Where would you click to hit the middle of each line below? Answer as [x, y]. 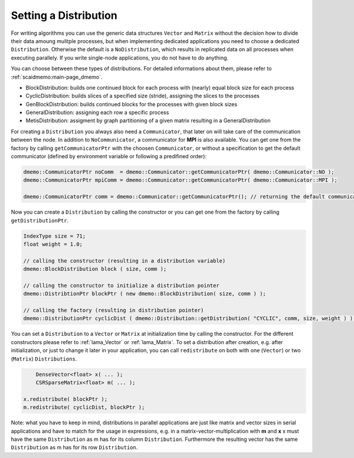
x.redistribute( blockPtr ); [65, 399]
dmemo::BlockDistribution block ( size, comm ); [95, 269]
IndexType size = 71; [55, 236]
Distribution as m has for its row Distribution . [74, 447]
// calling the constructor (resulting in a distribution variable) [124, 261]
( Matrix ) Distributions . [44, 359]
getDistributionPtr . [40, 220]
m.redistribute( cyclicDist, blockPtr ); [84, 408]
